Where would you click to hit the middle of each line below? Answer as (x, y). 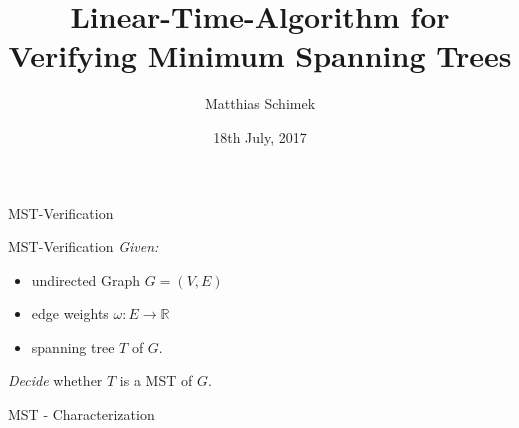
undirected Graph (86, 279)
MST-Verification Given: (83, 246)
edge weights (70, 313)
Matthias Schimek (260, 103)
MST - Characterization (81, 414)
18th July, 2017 (260, 136)
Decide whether (55, 380)
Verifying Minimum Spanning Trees (260, 55)
